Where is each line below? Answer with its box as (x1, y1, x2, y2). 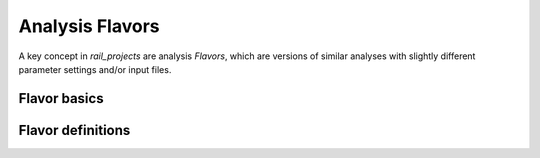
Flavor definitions (18, 121, 131, 139)
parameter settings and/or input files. (18, 63, 172, 75)
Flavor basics (18, 90, 104, 107)
